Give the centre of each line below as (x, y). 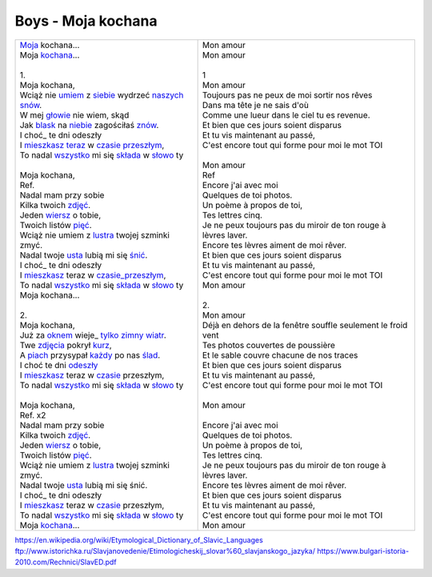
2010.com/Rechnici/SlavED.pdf (66, 562)
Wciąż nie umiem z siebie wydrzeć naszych (102, 94)
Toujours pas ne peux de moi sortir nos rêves (287, 94)
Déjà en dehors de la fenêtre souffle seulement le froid (305, 325)
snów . (31, 105)
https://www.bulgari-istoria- (363, 551)
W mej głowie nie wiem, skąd (74, 114)
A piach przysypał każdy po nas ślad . (90, 355)
